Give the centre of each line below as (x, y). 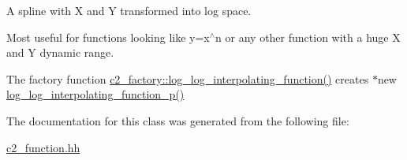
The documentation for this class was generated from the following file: (178, 120)
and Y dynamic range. (60, 52)
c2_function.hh (43, 147)
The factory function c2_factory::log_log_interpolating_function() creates (188, 78)
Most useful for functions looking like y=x (108, 37)
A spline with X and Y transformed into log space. (129, 10)
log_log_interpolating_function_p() (95, 94)
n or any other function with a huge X (308, 37)
